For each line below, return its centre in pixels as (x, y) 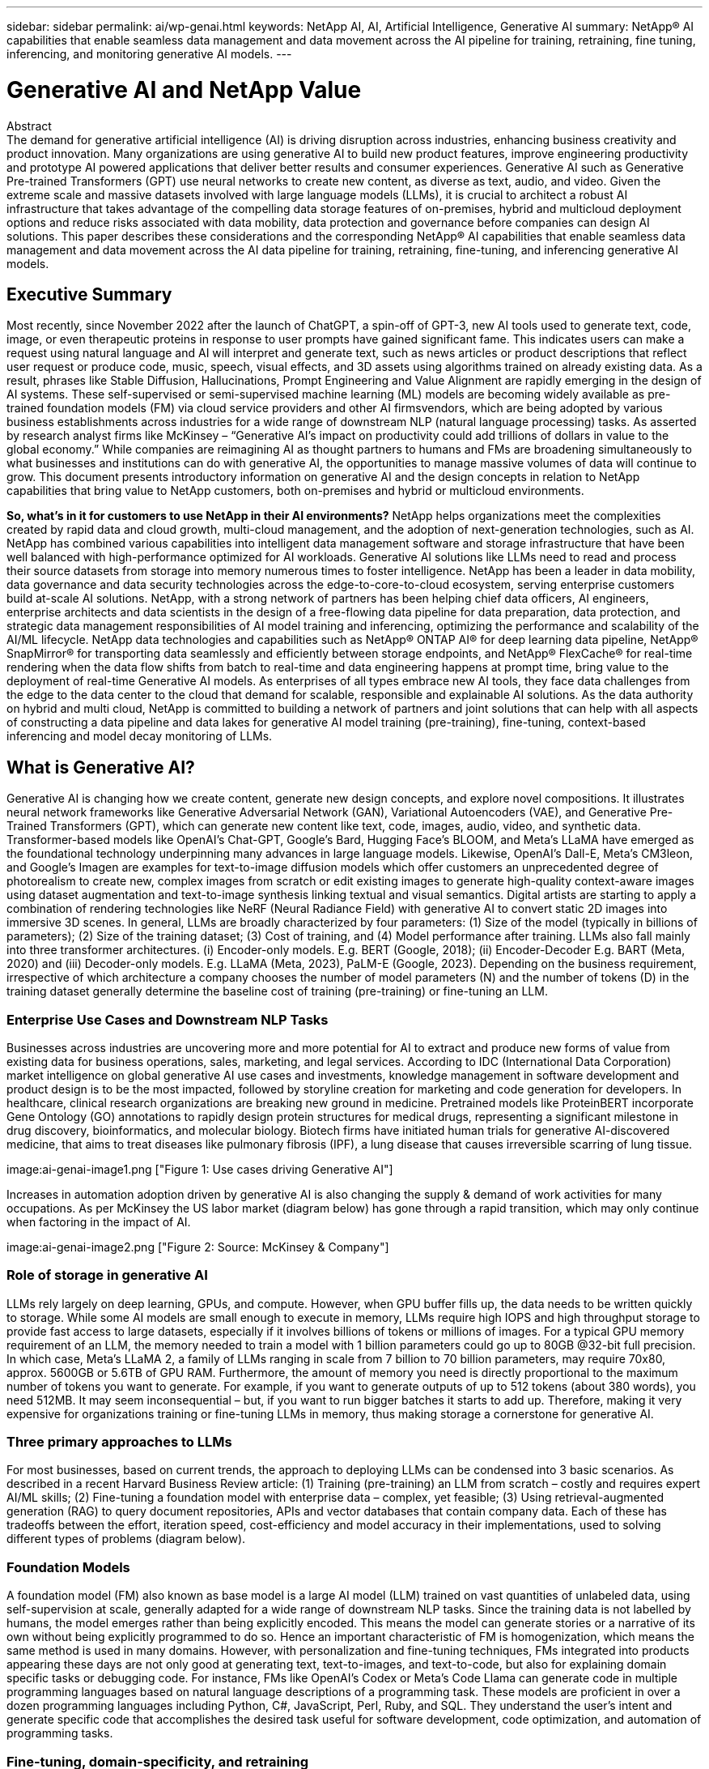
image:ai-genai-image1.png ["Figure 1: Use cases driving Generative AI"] (200, 1169)
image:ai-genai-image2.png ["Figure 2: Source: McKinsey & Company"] (198, 1247)
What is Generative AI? (101, 767)
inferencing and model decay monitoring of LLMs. (140, 736)
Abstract (29, 126)
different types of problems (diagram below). (126, 1539)
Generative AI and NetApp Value (184, 90)
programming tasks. (60, 1733)
